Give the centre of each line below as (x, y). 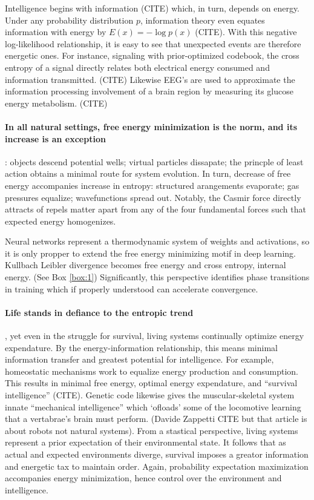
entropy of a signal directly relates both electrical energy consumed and (137, 67)
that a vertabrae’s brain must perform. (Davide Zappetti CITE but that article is (156, 419)
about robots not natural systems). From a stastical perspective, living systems (152, 430)
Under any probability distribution (69, 20)
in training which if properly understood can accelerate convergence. (132, 288)
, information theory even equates (202, 20)
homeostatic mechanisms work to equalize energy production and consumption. (152, 371)
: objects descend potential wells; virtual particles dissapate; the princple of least (154, 161)
